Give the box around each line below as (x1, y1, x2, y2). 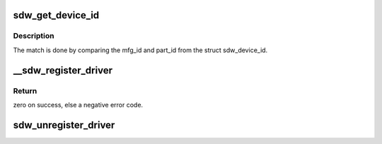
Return (13, 85, 37, 95)
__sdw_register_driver (13, 64, 113, 76)
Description (13, 31, 54, 41)
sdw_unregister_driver (13, 119, 115, 131)
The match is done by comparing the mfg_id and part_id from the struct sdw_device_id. (13, 46, 268, 54)
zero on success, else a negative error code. (13, 100, 144, 109)
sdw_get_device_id (13, 9, 100, 21)
